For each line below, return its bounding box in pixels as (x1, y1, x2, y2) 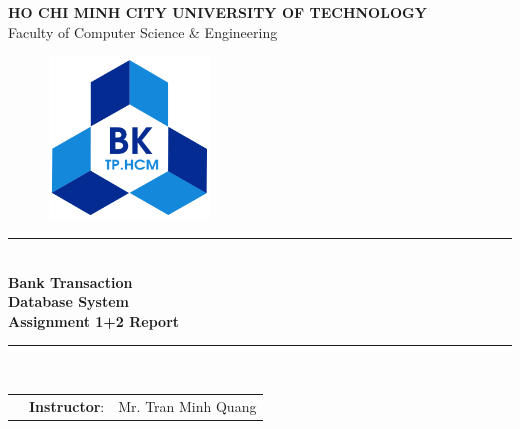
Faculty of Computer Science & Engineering (8, 21, 278, 42)
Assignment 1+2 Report (8, 310, 180, 331)
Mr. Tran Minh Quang (118, 395, 257, 416)
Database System (8, 291, 129, 312)
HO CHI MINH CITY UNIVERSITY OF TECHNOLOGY (8, 2, 427, 22)
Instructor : (29, 395, 105, 416)
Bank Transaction (8, 271, 133, 292)
